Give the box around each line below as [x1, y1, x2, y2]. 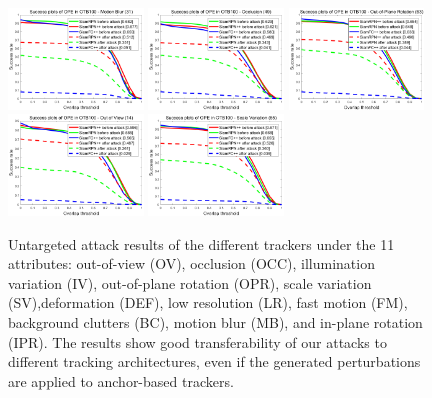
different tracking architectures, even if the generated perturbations [8, 351, 421, 372]
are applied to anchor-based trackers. [8, 370, 234, 391]
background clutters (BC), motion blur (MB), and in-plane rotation [8, 311, 423, 332]
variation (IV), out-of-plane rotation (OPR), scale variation [8, 272, 372, 293]
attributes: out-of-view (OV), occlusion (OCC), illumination [8, 253, 375, 274]
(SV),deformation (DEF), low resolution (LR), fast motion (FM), [8, 292, 408, 313]
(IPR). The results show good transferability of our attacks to [8, 331, 387, 352]
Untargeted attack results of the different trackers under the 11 [8, 233, 395, 254]
